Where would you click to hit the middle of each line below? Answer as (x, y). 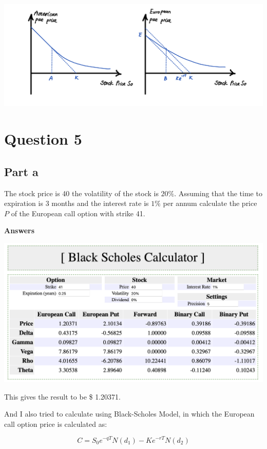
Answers (20, 230)
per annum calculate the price (210, 203)
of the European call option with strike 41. (78, 213)
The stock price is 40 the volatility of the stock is (81, 193)
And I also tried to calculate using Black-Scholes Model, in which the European (129, 414)
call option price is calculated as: (56, 424)
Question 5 (43, 139)
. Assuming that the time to (218, 193)
